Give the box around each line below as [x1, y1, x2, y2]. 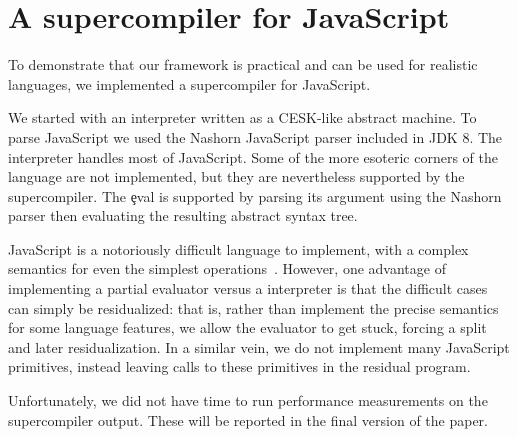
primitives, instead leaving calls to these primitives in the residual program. [8, 356, 471, 377]
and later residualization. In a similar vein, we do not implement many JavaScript [8, 336, 510, 357]
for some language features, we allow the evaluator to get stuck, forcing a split [8, 317, 487, 338]
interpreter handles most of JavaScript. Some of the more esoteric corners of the [8, 146, 498, 167]
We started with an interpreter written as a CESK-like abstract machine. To [8, 107, 477, 128]
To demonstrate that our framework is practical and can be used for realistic [8, 54, 478, 75]
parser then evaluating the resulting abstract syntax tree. [8, 205, 358, 226]
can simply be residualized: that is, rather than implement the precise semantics [8, 297, 499, 318]
